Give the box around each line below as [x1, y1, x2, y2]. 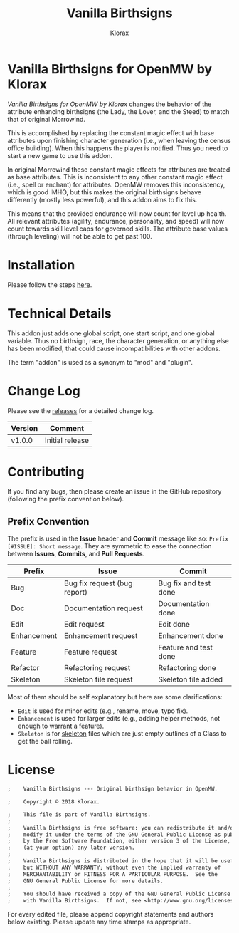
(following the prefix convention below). [7, 495, 124, 504]
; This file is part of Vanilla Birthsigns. [7, 810, 152, 818]
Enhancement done [158, 631, 224, 641]
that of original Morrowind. [7, 115, 85, 123]
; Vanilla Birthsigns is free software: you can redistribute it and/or [7, 824, 237, 831]
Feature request [63, 647, 117, 657]
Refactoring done [158, 663, 216, 673]
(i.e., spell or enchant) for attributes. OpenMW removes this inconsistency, [7, 180, 225, 189]
